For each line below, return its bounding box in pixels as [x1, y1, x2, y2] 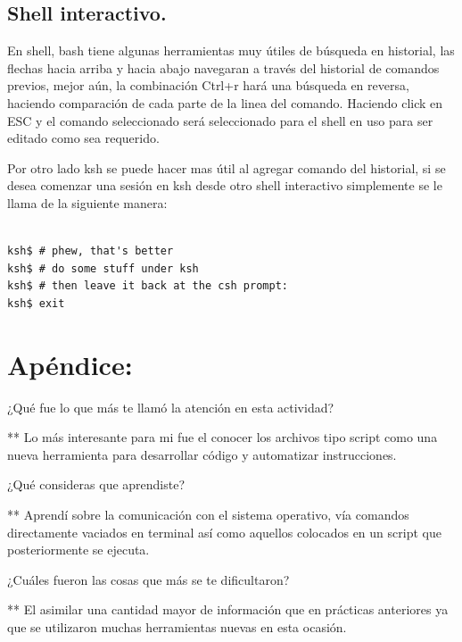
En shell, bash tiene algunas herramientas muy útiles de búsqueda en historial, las [7, 41, 455, 60]
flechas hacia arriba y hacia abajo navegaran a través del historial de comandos [7, 58, 440, 77]
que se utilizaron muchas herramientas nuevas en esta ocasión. [7, 617, 347, 636]
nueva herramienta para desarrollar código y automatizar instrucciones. [7, 445, 397, 463]
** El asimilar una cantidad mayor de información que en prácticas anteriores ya [7, 600, 449, 619]
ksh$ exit [7, 296, 65, 310]
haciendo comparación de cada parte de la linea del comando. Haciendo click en [7, 93, 443, 112]
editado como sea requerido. [7, 129, 160, 147]
